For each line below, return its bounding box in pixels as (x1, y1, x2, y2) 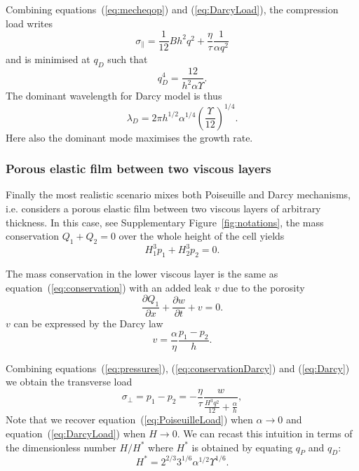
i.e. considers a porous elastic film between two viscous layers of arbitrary (6, 200, 321, 215)
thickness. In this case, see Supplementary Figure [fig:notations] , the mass (6, 214, 324, 229)
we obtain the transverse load (6, 374, 133, 389)
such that (107, 52, 148, 67)
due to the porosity (222, 280, 305, 294)
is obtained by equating (191, 439, 293, 454)
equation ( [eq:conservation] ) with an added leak (6, 280, 212, 294)
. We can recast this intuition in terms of (177, 426, 353, 441)
